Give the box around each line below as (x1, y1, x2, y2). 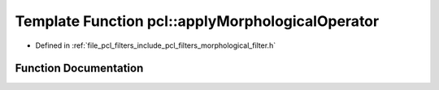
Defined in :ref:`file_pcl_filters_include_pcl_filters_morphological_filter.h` (35, 41, 276, 50)
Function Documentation (15, 62, 144, 75)
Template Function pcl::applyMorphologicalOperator (15, 12, 380, 30)
